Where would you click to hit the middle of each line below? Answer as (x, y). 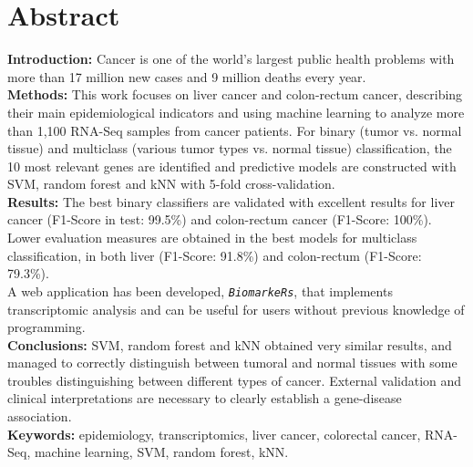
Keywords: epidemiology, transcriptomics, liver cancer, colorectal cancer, (214, 434)
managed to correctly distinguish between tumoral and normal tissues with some (232, 363)
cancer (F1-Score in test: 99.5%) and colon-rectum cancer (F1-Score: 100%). (220, 219)
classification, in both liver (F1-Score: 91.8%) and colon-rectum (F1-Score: (215, 255)
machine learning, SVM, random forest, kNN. (161, 452)
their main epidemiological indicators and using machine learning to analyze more (236, 112)
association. (40, 416)
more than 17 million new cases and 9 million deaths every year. (187, 76)
